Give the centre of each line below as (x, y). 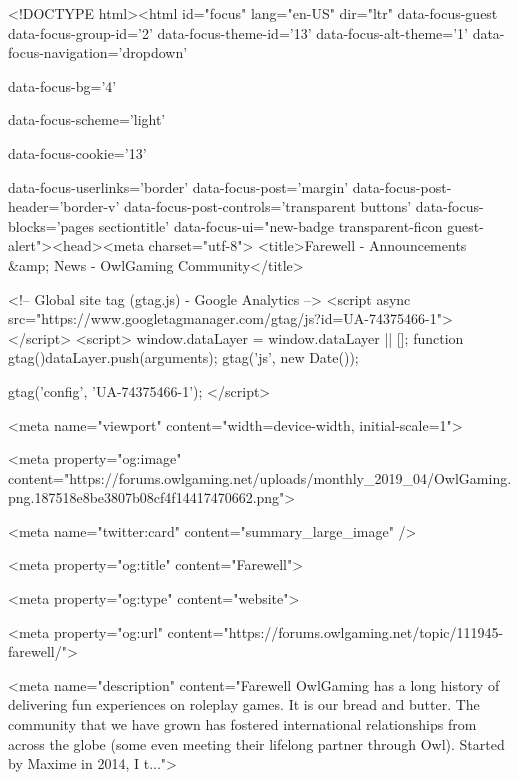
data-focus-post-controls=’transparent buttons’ (268, 206)
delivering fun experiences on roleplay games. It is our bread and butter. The (244, 704)
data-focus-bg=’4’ (62, 85)
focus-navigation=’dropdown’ (98, 52)
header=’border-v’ (64, 206)
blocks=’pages (51, 225)
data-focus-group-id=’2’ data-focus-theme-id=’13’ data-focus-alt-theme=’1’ (238, 32)
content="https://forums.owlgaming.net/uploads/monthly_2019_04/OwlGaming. (260, 477)
